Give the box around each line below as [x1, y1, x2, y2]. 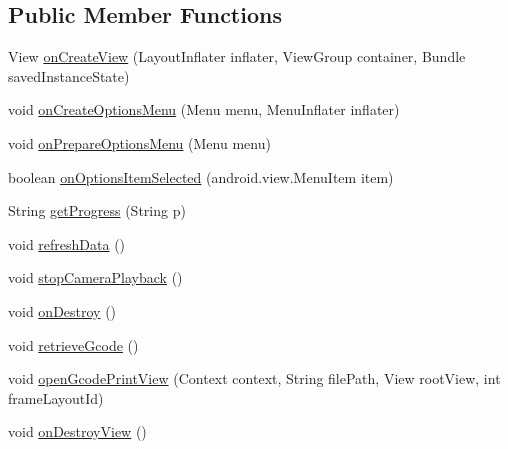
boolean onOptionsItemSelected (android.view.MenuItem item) [8, 166, 394, 187]
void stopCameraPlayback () [8, 267, 183, 288]
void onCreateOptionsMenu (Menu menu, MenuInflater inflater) [8, 99, 400, 120]
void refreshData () [8, 233, 126, 254]
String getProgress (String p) [8, 200, 186, 221]
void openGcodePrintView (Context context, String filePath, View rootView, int [8, 368, 501, 389]
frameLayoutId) [8, 387, 104, 408]
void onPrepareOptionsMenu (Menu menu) [8, 132, 271, 153]
